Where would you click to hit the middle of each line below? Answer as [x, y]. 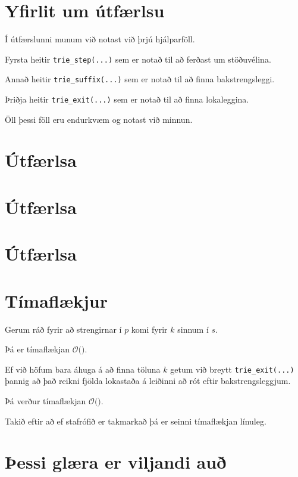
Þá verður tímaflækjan [46, 400]
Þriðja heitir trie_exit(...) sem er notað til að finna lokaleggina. [127, 99]
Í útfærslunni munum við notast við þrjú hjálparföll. [100, 39]
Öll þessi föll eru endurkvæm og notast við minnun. [99, 119]
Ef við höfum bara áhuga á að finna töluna [83, 369]
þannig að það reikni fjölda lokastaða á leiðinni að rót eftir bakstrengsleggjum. [148, 381]
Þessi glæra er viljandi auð [116, 462]
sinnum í [193, 329]
